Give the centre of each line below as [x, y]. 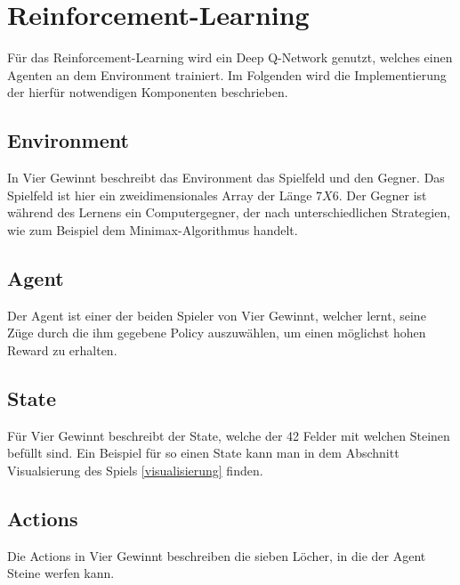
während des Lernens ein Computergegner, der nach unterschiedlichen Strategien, [229, 212]
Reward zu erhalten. [62, 349]
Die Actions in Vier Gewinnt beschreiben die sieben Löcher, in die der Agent [217, 555]
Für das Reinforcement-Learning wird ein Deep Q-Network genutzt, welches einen [230, 57]
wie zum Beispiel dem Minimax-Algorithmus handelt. [153, 229]
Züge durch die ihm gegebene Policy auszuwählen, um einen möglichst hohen [217, 333]
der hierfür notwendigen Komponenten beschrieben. [148, 92]
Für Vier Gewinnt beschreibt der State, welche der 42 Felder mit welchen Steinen [229, 435]
